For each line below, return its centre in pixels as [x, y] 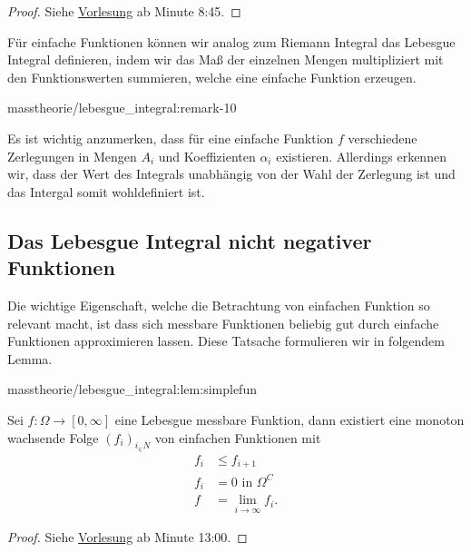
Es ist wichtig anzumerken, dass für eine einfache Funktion [171, 138]
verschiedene [383, 138]
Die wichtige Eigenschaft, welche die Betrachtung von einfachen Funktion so [219, 305]
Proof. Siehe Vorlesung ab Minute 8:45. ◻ [124, 11]
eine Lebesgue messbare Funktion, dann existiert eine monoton [289, 419]
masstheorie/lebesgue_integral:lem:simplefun [132, 389]
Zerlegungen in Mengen [72, 156]
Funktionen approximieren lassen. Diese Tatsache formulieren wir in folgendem [226, 341]
